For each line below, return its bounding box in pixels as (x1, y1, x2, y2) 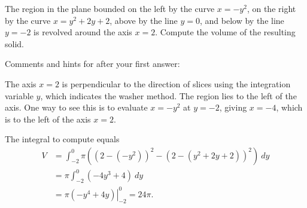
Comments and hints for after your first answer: (5, 57, 180, 70)
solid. (5, 37, 24, 50)
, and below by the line (200, 14, 284, 26)
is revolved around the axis (34, 26, 132, 38)
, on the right (247, 2, 296, 14)
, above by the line (110, 14, 178, 26)
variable (5, 89, 34, 102)
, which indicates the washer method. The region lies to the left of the (40, 89, 297, 102)
